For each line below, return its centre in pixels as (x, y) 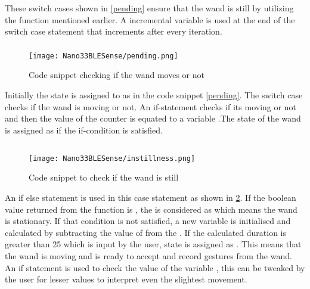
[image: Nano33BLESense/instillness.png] (112, 158)
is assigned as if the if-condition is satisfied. (84, 130)
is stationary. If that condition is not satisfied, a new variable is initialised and (148, 221)
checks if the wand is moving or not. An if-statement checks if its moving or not (151, 106)
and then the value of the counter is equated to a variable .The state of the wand (153, 118)
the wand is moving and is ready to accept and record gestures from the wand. (148, 255)
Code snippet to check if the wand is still (104, 177)
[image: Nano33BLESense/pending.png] (103, 56)
